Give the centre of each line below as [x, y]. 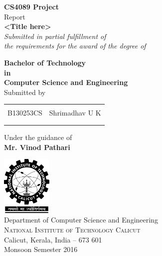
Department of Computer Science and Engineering [81, 220]
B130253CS [25, 113]
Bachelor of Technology [45, 62]
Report [15, 16]
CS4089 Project [31, 6]
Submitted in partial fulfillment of [55, 36]
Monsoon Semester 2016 [41, 249]
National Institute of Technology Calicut [72, 230]
